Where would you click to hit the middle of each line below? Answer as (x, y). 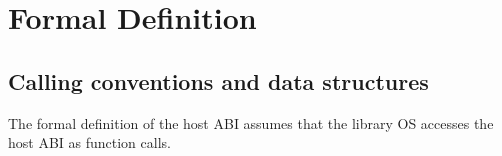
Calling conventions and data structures (218, 80)
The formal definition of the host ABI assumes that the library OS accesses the (251, 122)
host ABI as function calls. (89, 142)
